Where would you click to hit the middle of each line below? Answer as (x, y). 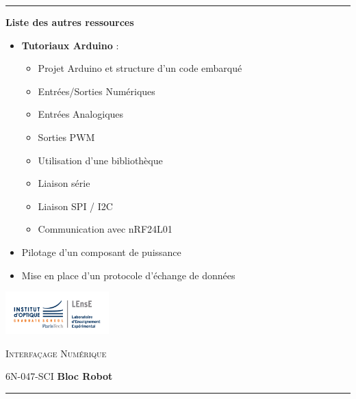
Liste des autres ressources (70, 22)
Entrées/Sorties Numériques (97, 91)
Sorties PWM (66, 137)
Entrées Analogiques (81, 114)
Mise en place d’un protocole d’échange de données (128, 275)
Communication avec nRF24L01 (105, 229)
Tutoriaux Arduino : (70, 45)
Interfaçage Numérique (56, 353)
